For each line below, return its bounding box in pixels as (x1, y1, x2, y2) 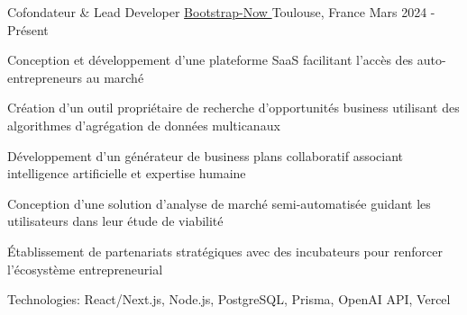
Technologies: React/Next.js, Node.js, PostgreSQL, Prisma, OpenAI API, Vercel (7, 290, 451, 309)
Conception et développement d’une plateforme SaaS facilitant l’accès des (7, 50, 414, 69)
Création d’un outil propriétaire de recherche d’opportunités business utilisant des (7, 98, 460, 117)
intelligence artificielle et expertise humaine (7, 164, 246, 183)
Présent (7, 20, 49, 39)
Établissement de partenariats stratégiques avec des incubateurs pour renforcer (7, 241, 443, 260)
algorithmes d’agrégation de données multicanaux (7, 115, 280, 134)
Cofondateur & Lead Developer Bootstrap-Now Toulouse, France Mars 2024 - (7, 3, 435, 21)
